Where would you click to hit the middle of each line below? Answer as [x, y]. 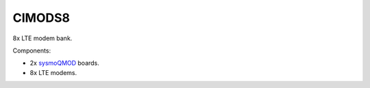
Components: [32, 50]
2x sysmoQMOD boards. [64, 63]
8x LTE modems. [53, 72]
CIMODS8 [41, 18]
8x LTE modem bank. [42, 38]
